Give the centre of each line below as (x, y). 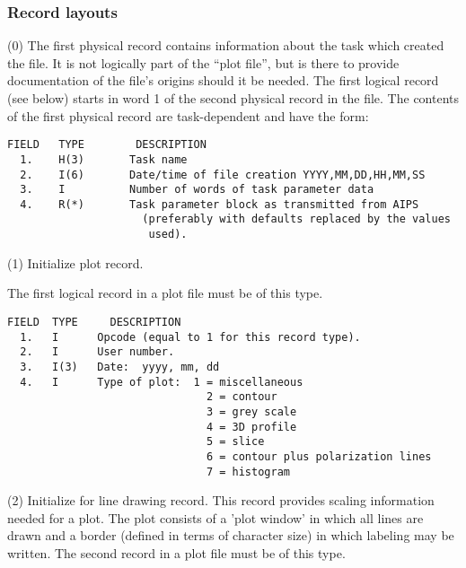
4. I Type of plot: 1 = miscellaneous (162, 382)
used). (168, 235)
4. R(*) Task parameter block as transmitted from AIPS (220, 204)
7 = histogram (248, 472)
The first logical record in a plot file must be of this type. (165, 293)
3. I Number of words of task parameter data (197, 190)
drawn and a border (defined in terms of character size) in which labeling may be (231, 535)
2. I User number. (97, 352)
